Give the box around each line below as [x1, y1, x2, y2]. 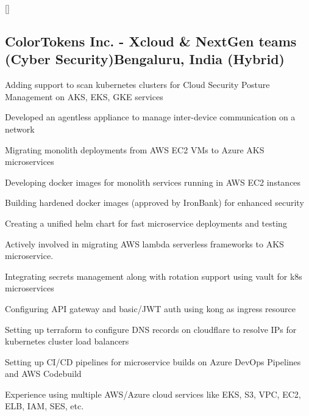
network [5, 122, 35, 135]
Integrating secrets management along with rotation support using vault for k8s [5, 269, 302, 282]
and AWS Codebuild [5, 367, 82, 380]
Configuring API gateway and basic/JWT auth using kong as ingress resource [5, 302, 296, 315]
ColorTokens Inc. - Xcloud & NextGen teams [5, 31, 297, 50]
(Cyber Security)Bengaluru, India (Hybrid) [5, 49, 285, 68]
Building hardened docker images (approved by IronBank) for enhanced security [5, 196, 304, 209]
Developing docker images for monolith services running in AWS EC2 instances [5, 175, 301, 188]
